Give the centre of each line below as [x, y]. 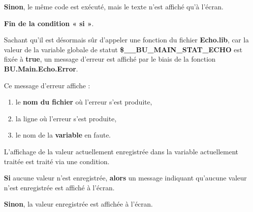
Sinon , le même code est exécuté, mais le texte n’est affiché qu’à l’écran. [114, 6]
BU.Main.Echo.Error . [41, 68]
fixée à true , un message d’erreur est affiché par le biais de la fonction [110, 59]
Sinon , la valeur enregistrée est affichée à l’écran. [79, 204]
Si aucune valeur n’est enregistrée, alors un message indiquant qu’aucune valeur [126, 178]
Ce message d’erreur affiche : [47, 85]
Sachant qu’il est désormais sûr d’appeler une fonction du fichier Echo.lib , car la [126, 40]
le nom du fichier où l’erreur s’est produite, [84, 102]
